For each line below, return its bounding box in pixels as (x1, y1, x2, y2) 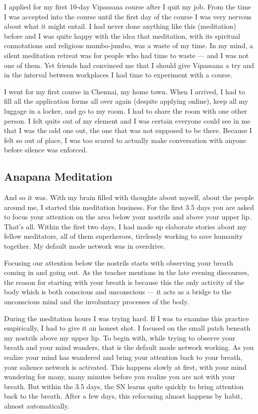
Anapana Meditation (4, 169, 113, 184)
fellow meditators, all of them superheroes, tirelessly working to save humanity (4, 231, 243, 241)
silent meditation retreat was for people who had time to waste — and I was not (4, 50, 249, 60)
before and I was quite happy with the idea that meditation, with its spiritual (4, 30, 240, 41)
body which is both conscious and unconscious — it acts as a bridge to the (4, 286, 232, 297)
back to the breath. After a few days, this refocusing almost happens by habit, (4, 391, 243, 401)
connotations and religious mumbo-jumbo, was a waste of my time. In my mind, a (4, 40, 253, 51)
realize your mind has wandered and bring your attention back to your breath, (4, 352, 243, 362)
